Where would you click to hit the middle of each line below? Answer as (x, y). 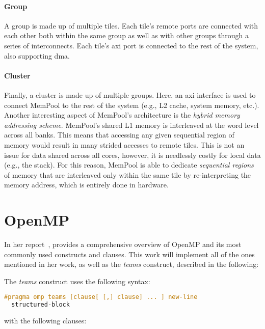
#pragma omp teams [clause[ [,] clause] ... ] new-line (101, 297)
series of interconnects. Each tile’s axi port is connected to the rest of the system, (131, 45)
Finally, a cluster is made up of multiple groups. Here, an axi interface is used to (130, 94)
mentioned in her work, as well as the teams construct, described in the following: (131, 264)
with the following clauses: (45, 321)
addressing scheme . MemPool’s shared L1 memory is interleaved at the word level (131, 125)
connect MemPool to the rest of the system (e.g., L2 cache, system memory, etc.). (132, 105)
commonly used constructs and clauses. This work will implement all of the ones (129, 254)
